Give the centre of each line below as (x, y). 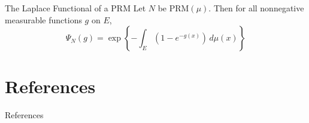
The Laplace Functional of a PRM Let (75, 8)
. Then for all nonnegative (256, 8)
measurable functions (43, 19)
